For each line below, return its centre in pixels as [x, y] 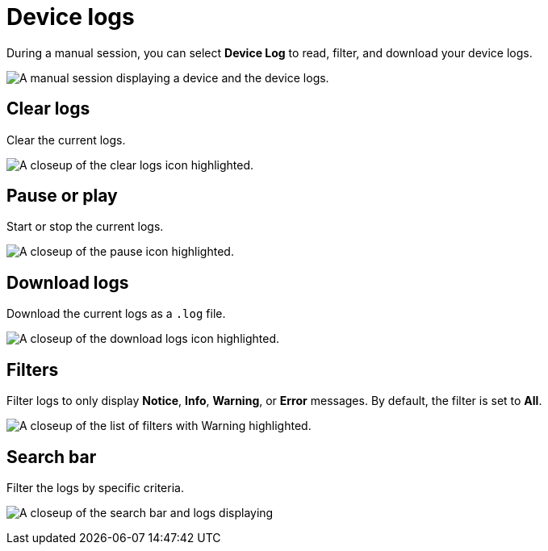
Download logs [68, 282]
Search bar [52, 457]
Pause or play [62, 196]
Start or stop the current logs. [85, 227]
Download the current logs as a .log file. [116, 314]
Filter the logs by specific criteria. [95, 487]
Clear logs [48, 109]
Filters [33, 369]
